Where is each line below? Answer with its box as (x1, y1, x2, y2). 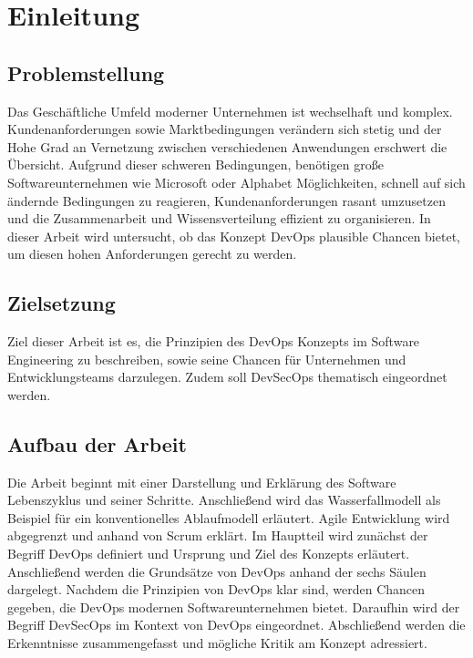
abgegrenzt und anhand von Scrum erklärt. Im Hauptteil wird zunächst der (7, 526, 428, 545)
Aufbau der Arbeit (7, 429, 187, 458)
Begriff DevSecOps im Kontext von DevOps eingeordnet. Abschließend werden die (7, 615, 466, 634)
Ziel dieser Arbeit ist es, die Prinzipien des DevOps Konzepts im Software (7, 332, 420, 351)
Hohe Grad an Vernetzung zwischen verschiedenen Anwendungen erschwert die (7, 137, 447, 156)
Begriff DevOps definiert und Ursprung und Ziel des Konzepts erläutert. (7, 544, 410, 563)
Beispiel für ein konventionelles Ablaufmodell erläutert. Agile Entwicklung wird (7, 508, 450, 527)
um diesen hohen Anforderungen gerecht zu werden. (7, 244, 297, 263)
